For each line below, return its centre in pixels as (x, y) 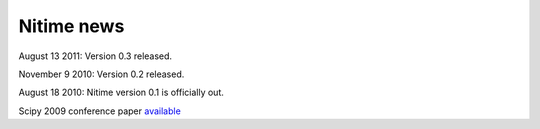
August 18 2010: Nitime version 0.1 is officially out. (121, 92)
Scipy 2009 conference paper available (100, 111)
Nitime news (71, 26)
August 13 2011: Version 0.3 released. (95, 56)
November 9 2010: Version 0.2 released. (101, 74)
